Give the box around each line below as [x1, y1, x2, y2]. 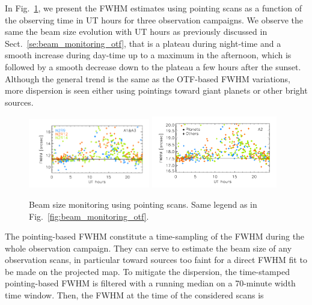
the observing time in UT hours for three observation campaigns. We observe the [5, 13, 304, 26]
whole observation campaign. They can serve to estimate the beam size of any [5, 241, 292, 254]
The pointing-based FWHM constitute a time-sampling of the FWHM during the [5, 230, 305, 243]
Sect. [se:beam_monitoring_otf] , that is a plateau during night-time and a [5, 37, 281, 49]
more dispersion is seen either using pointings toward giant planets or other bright [5, 84, 308, 97]
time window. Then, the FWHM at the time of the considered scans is [5, 289, 264, 301]
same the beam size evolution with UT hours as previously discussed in [5, 25, 268, 38]
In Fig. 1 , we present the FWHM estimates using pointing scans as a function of [5, 2, 302, 14]
